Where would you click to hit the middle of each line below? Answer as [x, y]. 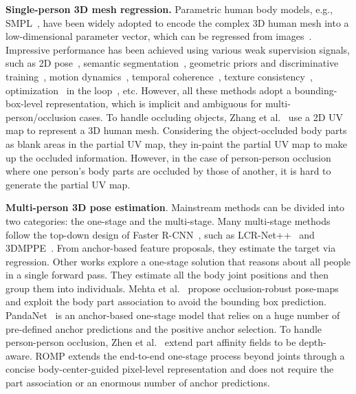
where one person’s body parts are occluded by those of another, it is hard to [168, 171]
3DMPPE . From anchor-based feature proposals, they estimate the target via [171, 248]
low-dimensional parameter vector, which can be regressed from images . [159, 36]
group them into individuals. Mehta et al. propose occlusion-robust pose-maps [172, 288]
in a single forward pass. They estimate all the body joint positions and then [167, 275]
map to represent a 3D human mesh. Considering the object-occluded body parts [176, 130]
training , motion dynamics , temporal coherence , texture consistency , [159, 76]
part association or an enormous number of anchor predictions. [138, 383]
